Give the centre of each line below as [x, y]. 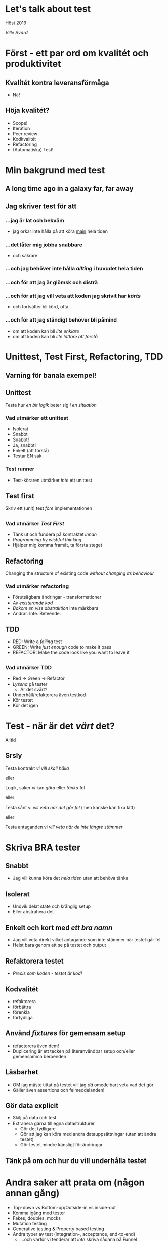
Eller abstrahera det [33, 911]
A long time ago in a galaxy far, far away [69, 189]
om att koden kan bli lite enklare [46, 331]
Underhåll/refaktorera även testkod [49, 695]
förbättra [22, 1007]
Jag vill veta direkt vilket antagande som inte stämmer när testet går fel [87, 940]
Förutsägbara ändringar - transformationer [57, 597]
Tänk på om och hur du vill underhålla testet [76, 1161]
